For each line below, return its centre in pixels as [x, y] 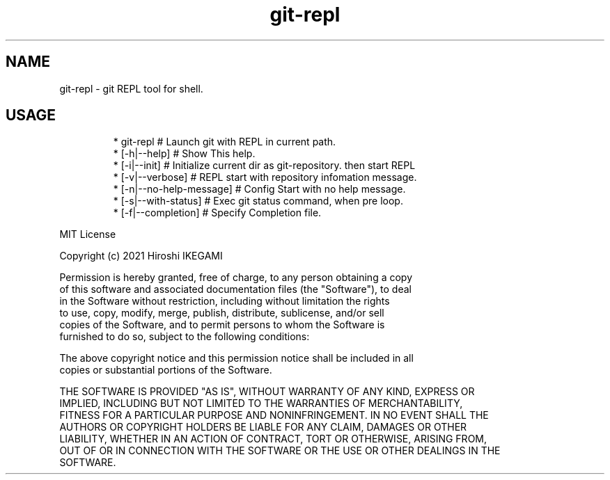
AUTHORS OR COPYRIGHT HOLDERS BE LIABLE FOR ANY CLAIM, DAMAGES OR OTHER [263, 427]
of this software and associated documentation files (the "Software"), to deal [235, 289]
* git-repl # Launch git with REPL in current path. [225, 142]
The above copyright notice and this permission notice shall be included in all [236, 358]
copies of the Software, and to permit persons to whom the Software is [222, 325]
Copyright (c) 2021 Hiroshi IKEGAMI [141, 256]
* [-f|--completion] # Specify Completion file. [217, 213]
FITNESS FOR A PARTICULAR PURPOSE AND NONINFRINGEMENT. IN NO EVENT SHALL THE [274, 415]
